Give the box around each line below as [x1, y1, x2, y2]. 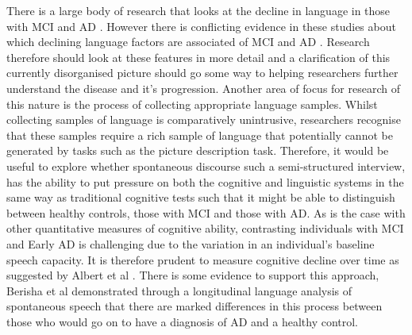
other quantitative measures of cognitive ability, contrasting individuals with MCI [6, 220, 404, 237]
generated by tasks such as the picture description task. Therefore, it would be [6, 142, 389, 159]
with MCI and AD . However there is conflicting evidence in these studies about [6, 17, 396, 34]
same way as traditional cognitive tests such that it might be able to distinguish [6, 189, 395, 206]
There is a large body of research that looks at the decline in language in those [6, 2, 391, 18]
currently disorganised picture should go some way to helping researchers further [6, 64, 399, 81]
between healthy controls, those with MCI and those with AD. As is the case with [6, 204, 406, 221]
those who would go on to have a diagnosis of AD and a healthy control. [6, 313, 359, 329]
